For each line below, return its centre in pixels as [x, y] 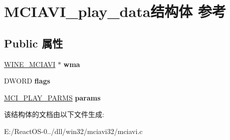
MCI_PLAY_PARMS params [52, 97]
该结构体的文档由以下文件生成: [54, 114]
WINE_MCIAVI [30, 64]
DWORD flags [27, 81]
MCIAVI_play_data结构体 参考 [115, 11]
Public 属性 [34, 43]
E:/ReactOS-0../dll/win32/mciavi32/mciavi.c [73, 131]
